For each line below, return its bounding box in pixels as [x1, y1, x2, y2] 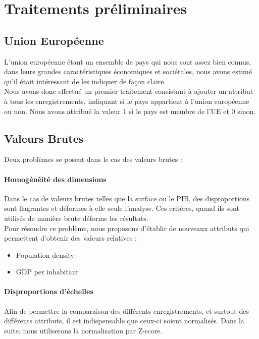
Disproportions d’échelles [4, 286, 93, 297]
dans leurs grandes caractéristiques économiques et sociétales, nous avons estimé [4, 66, 252, 77]
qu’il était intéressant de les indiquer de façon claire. [4, 76, 166, 86]
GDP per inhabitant [16, 266, 79, 277]
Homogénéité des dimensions [4, 174, 107, 184]
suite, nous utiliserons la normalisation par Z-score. [4, 325, 163, 335]
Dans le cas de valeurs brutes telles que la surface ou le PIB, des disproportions [4, 193, 250, 203]
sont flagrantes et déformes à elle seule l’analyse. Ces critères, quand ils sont [4, 203, 239, 213]
